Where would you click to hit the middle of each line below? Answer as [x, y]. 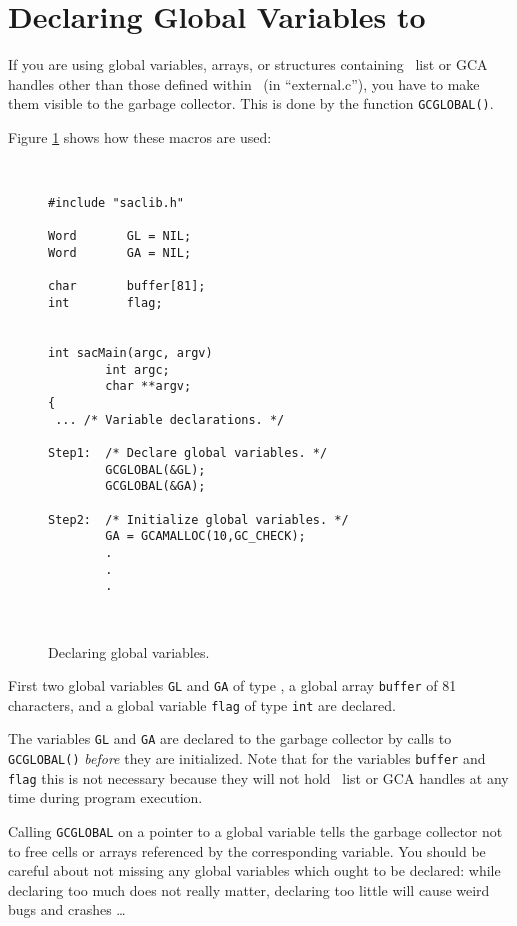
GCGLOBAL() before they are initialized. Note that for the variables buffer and [247, 758]
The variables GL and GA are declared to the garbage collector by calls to [230, 738]
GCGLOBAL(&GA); [155, 486]
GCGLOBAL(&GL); [155, 469]
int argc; [137, 369]
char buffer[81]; [127, 286]
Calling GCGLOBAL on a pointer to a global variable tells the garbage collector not [255, 830]
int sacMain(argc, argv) [130, 353]
